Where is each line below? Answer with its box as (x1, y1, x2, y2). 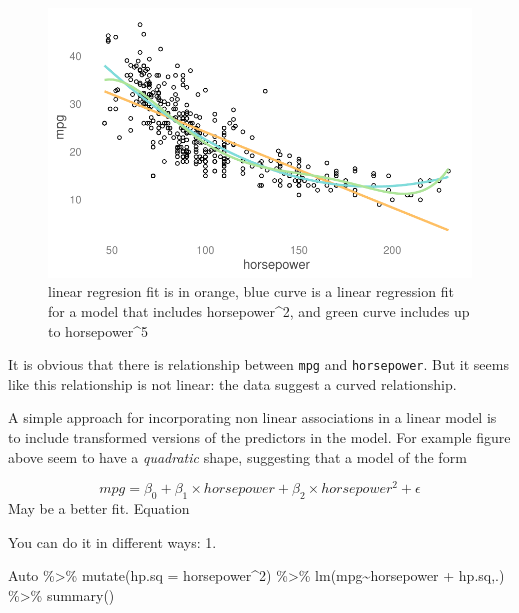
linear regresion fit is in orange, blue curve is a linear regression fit (48, 281, 454, 302)
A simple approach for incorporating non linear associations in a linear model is (8, 407, 497, 428)
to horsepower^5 (48, 320, 149, 341)
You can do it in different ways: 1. (8, 531, 217, 552)
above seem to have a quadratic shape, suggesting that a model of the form (8, 446, 467, 467)
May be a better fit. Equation (8, 498, 190, 519)
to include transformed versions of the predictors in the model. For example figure (8, 427, 511, 448)
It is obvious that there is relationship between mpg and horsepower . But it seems (8, 354, 509, 375)
